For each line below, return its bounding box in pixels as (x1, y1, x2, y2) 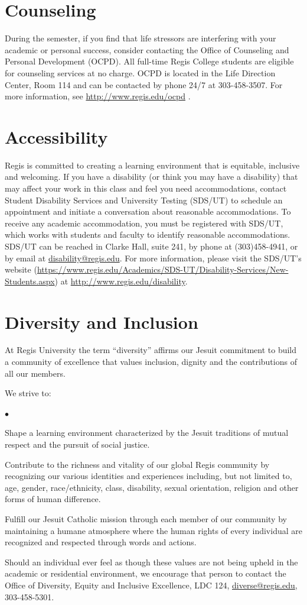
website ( (5, 263, 37, 276)
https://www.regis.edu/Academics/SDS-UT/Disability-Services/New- (37, 263, 289, 276)
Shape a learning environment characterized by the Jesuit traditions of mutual (5, 426, 289, 439)
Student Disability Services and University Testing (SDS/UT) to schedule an (5, 193, 283, 206)
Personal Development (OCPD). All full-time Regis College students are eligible (5, 55, 294, 67)
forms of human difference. (5, 493, 101, 505)
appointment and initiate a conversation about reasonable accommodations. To (5, 205, 291, 218)
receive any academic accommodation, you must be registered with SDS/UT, (5, 216, 283, 229)
